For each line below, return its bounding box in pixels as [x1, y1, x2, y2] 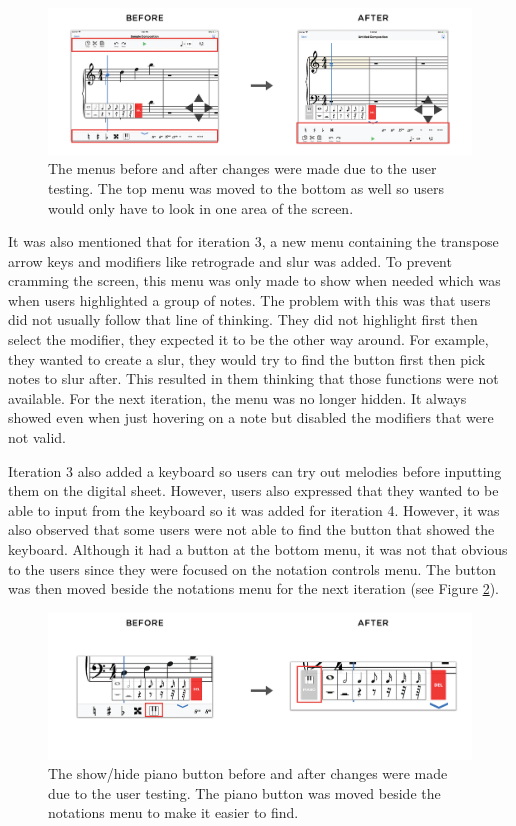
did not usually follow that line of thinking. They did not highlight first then [8, 309, 478, 330]
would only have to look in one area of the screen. [48, 197, 354, 218]
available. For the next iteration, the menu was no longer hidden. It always [8, 387, 467, 408]
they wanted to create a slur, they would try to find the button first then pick [8, 348, 486, 369]
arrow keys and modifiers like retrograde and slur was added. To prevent [8, 250, 452, 271]
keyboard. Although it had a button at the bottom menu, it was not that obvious [8, 539, 508, 559]
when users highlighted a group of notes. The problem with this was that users [8, 289, 491, 310]
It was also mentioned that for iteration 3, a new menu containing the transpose [8, 231, 499, 252]
